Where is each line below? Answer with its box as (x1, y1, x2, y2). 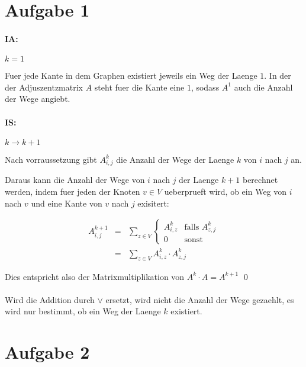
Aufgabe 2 (5, 340, 90, 364)
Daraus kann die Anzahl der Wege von (5, 173, 145, 186)
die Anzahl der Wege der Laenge (116, 153, 234, 165)
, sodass (191, 81, 220, 93)
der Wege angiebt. (5, 92, 70, 105)
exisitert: (137, 197, 169, 209)
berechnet (242, 173, 278, 186)
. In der (264, 69, 291, 82)
